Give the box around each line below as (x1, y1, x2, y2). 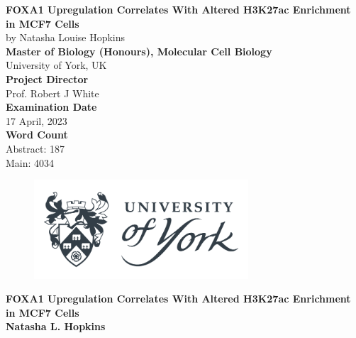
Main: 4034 (6, 155, 55, 170)
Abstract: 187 (6, 141, 65, 156)
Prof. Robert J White (6, 85, 99, 100)
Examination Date (6, 99, 97, 114)
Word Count (6, 127, 68, 142)
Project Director (6, 71, 89, 86)
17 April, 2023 (6, 113, 67, 128)
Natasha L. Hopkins (6, 319, 106, 334)
